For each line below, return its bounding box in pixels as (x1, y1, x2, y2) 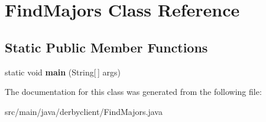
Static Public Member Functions (5, 38, 208, 56)
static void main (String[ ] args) (5, 65, 121, 78)
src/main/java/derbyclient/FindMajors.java (5, 105, 163, 117)
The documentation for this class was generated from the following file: (5, 85, 262, 98)
